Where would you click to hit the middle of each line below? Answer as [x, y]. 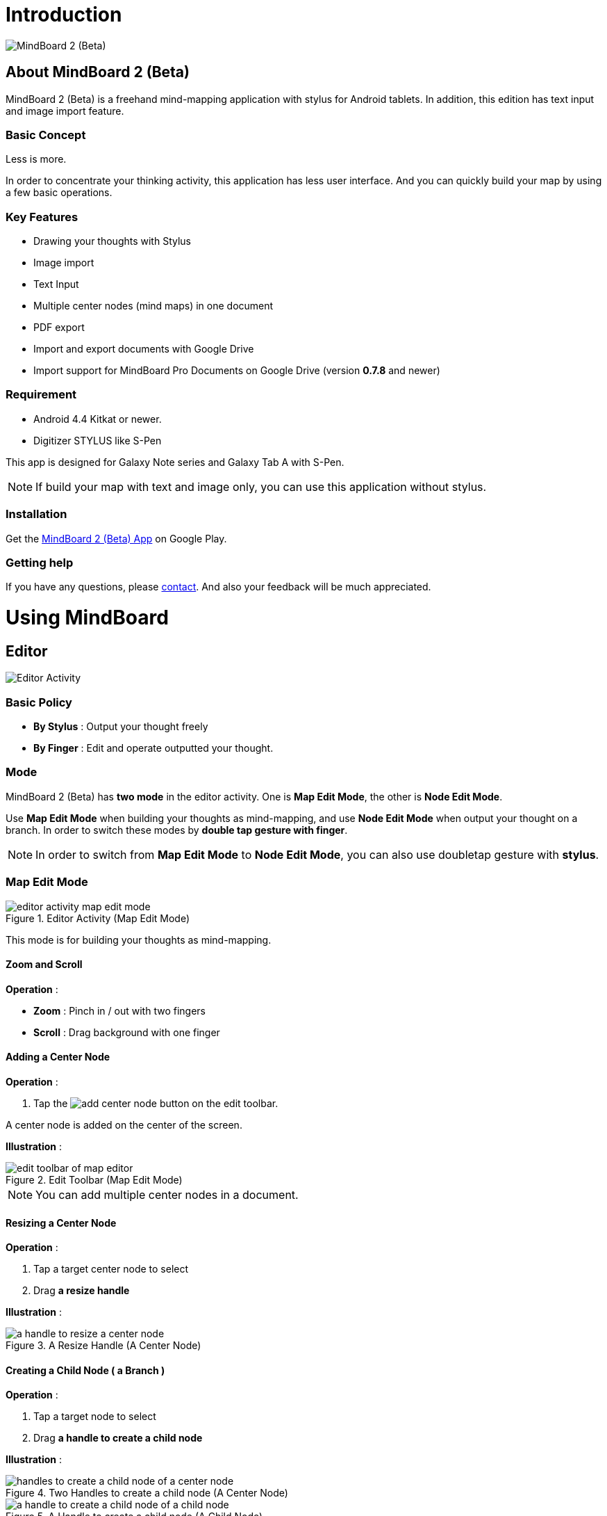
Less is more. [36, 159]
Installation [36, 514]
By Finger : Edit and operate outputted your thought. [153, 748]
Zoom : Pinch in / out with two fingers [119, 1010]
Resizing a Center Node [61, 1223]
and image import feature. [65, 111]
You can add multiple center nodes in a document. [167, 1194]
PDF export [59, 328]
